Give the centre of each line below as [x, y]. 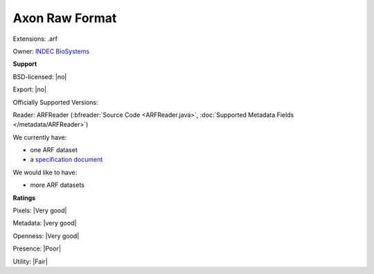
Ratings [24, 198]
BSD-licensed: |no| [40, 77]
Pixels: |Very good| [40, 210]
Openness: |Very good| [46, 236]
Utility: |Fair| [30, 261]
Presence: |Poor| [37, 248]
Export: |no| [30, 89]
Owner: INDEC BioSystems [51, 51]
